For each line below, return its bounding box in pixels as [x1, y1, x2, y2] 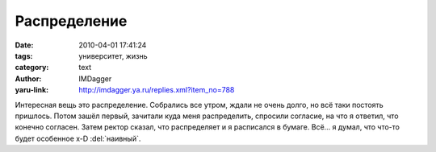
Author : [15, 73, 42, 84]
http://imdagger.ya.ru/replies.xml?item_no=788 [78, 85, 235, 95]
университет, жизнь [78, 51, 148, 60]
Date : [15, 40, 34, 50]
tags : [15, 51, 33, 60]
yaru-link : [15, 85, 48, 95]
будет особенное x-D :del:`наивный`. [15, 134, 141, 143]
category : [15, 63, 49, 72]
